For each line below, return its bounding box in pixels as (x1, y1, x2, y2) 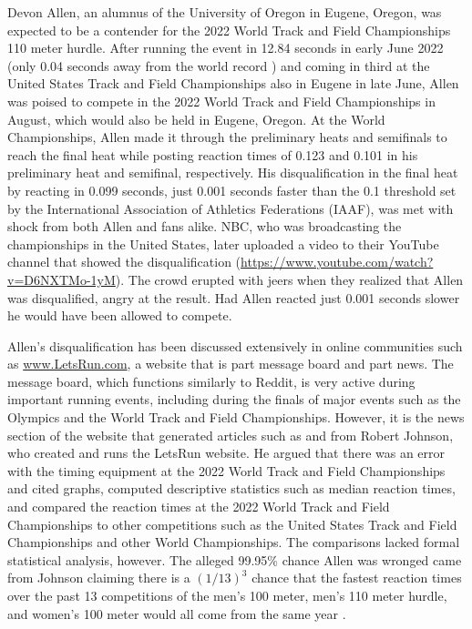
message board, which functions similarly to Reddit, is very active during (7, 371, 416, 391)
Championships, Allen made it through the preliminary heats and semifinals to (7, 127, 447, 147)
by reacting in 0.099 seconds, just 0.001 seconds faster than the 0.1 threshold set (7, 180, 457, 199)
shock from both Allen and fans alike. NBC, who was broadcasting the (7, 217, 402, 236)
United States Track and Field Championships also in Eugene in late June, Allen (7, 74, 459, 93)
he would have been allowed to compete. (7, 306, 232, 325)
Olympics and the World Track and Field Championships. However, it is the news (7, 408, 465, 427)
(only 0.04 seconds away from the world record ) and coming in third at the (7, 56, 430, 75)
